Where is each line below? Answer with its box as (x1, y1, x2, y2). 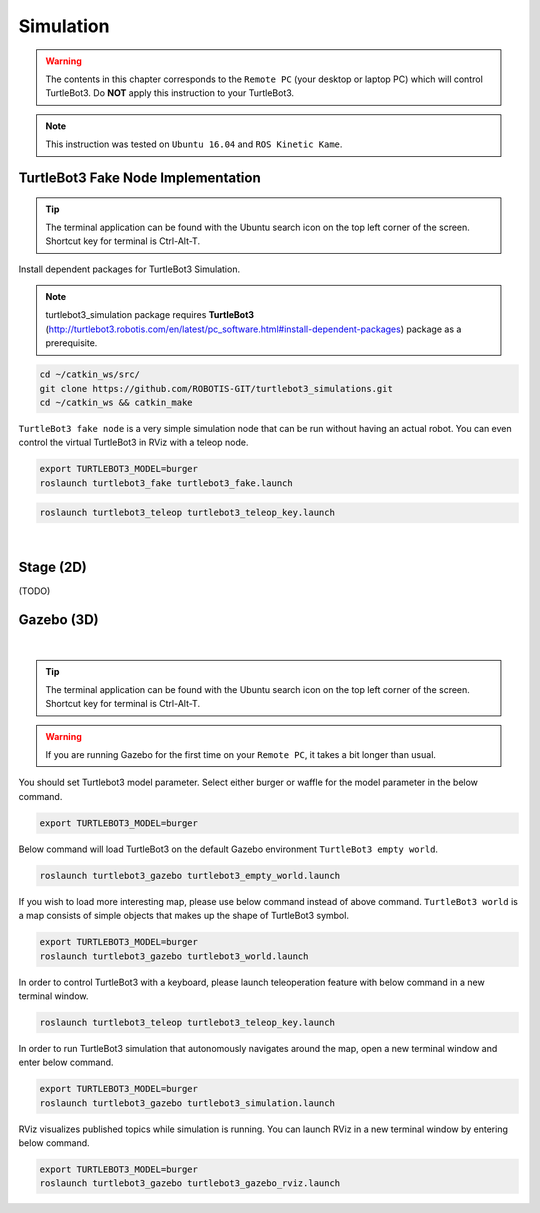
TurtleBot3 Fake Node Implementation (18, 169, 261, 186)
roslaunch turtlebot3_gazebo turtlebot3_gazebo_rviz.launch (39, 1178, 341, 1189)
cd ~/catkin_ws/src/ (39, 369, 140, 380)
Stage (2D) (18, 559, 87, 576)
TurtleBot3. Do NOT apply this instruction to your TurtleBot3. (45, 87, 295, 99)
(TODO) (18, 585, 51, 597)
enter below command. (18, 1056, 114, 1069)
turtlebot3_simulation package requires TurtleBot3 (45, 309, 255, 321)
